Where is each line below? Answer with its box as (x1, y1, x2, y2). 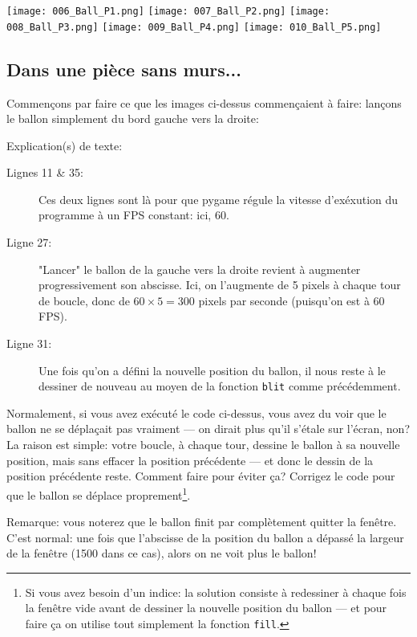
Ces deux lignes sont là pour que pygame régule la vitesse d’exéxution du (38, 190, 399, 207)
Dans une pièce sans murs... (6, 56, 241, 81)
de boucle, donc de (38, 292, 130, 308)
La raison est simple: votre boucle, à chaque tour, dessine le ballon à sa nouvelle (6, 436, 400, 453)
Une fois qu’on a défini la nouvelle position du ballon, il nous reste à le (38, 361, 386, 378)
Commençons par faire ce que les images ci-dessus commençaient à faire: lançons (6, 94, 402, 111)
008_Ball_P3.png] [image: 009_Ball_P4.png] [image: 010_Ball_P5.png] (6, 21, 382, 33)
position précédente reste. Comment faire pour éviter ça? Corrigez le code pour (6, 468, 395, 484)
